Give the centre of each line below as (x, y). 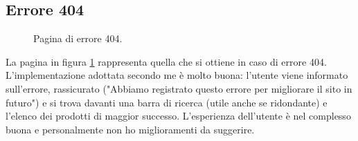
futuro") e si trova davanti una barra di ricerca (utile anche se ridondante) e (167, 102)
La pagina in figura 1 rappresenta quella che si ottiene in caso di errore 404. (166, 61)
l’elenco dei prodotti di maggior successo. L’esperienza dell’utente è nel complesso (178, 116)
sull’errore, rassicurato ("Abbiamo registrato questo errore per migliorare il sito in (179, 88)
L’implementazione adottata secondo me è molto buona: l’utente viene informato (177, 75)
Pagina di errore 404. (78, 38)
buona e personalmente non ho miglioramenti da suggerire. (130, 129)
